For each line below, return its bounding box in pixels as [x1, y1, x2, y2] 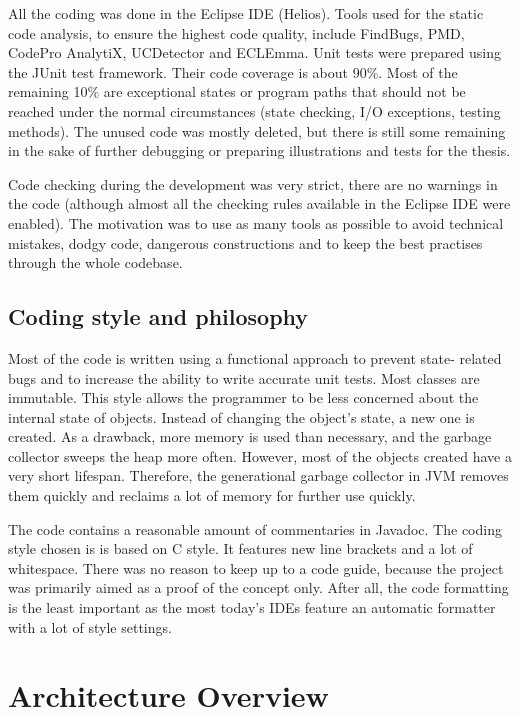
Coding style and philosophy [8, 301, 309, 332]
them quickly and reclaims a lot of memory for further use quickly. [8, 485, 416, 506]
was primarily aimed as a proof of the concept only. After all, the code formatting [8, 577, 509, 598]
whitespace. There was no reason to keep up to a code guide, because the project [8, 557, 504, 578]
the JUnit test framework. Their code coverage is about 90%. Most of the [8, 61, 458, 82]
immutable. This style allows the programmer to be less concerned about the [8, 387, 479, 408]
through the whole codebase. [8, 252, 183, 273]
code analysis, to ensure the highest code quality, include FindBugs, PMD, [8, 22, 465, 43]
